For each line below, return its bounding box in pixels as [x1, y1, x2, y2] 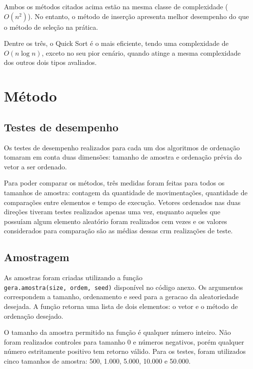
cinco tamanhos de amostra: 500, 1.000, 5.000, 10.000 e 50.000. [4, 355, 191, 366]
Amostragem [4, 249, 70, 265]
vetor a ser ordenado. [4, 161, 67, 171]
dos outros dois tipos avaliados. [4, 57, 97, 67]
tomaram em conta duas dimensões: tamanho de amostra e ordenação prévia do [4, 152, 242, 162]
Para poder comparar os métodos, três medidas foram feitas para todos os [4, 178, 225, 188]
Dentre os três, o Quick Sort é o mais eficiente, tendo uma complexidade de [4, 38, 229, 48]
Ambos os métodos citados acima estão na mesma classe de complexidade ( [4, 1, 228, 11]
